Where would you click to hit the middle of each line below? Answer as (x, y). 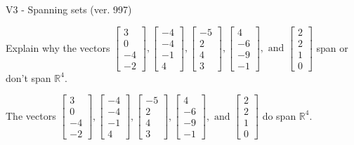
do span (279, 115)
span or (332, 47)
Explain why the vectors (58, 47)
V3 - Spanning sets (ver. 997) (69, 9)
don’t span (28, 77)
